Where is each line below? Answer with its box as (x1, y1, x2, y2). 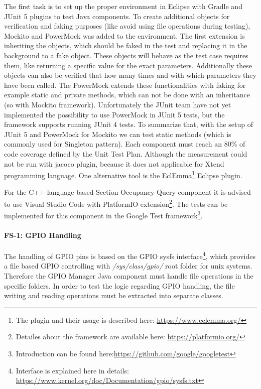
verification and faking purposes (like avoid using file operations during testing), (4, 21, 250, 31)
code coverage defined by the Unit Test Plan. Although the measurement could (4, 148, 247, 159)
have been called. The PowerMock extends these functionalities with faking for (4, 79, 246, 90)
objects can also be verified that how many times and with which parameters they (4, 70, 256, 80)
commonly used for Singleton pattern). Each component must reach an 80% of (4, 139, 245, 149)
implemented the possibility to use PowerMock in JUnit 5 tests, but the (4, 109, 225, 119)
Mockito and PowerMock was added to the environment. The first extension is (4, 30, 245, 41)
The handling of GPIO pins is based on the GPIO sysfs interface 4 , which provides (4, 249, 255, 261)
